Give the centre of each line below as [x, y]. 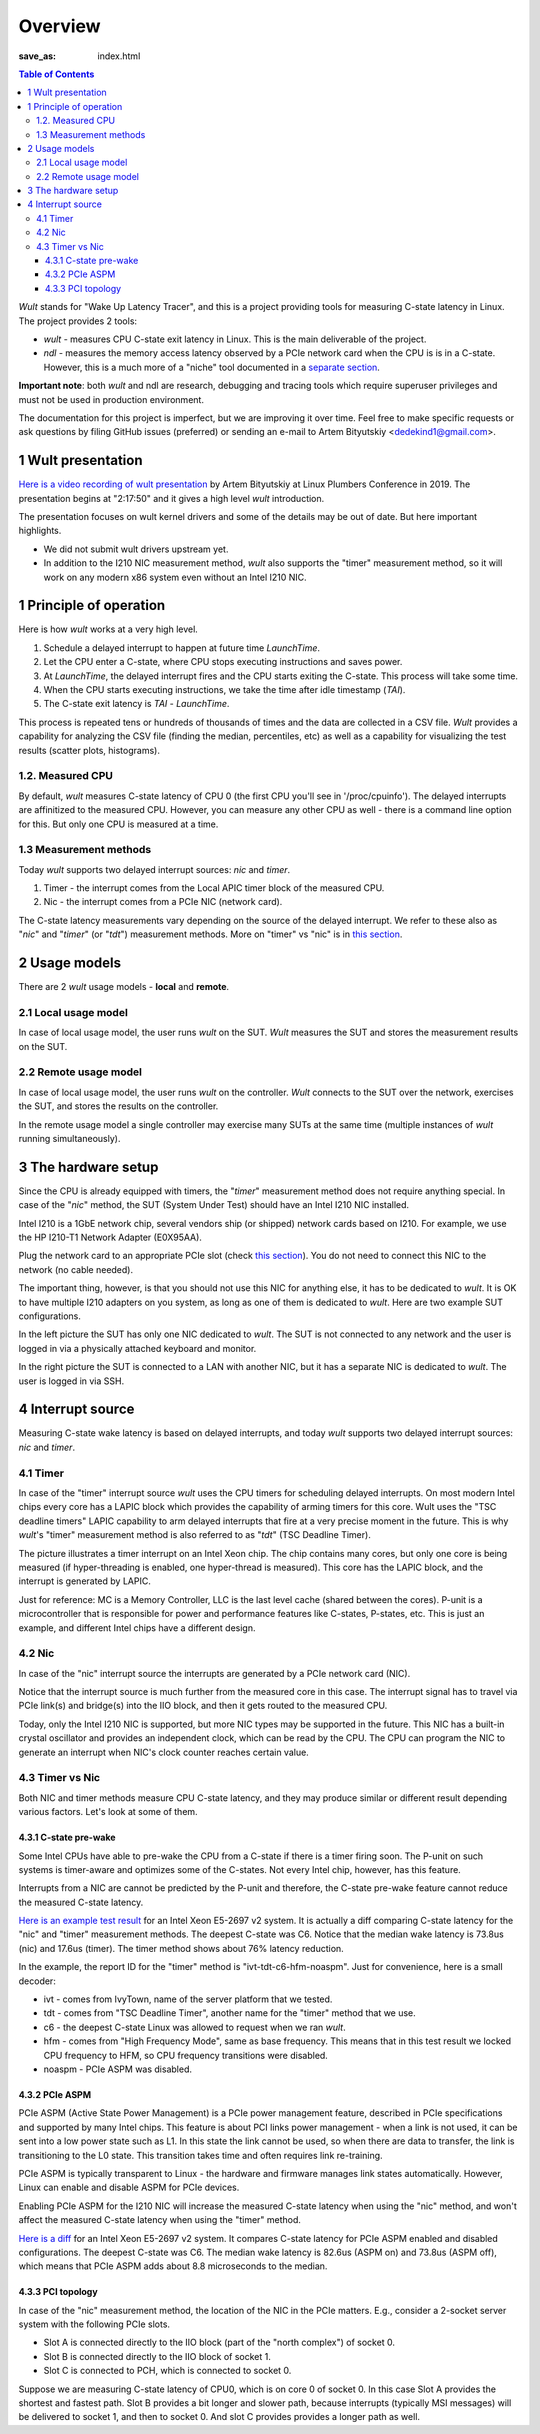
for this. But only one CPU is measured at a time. [118, 824]
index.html [119, 56]
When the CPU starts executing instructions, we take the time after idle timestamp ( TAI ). [224, 690]
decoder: [37, 1981]
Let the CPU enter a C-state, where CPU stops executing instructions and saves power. [223, 662]
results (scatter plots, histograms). [89, 750]
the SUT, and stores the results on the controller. [118, 1106]
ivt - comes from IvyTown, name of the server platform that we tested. [188, 1999]
